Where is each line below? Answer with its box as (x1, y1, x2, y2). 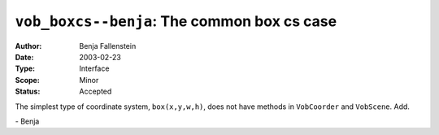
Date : (15, 52, 34, 62)
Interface (79, 63, 110, 73)
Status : (15, 86, 41, 97)
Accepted (79, 86, 112, 97)
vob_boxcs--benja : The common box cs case (15, 12, 337, 30)
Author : (15, 41, 42, 50)
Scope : (15, 75, 40, 85)
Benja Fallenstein (79, 41, 137, 50)
